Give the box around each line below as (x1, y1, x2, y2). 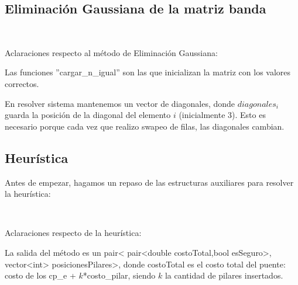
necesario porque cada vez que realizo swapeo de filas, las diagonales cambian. (5, 120, 285, 132)
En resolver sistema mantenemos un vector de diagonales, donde (5, 97, 235, 109)
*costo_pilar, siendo (83, 269, 156, 281)
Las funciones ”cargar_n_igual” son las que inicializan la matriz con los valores (5, 66, 291, 78)
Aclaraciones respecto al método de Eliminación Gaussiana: (5, 46, 218, 58)
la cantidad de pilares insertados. (165, 269, 283, 281)
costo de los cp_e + (5, 269, 76, 281)
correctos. (5, 77, 39, 89)
